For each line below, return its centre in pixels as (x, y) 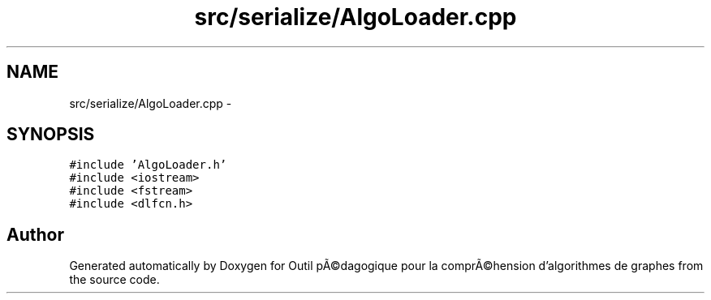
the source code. (114, 280)
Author (35, 234)
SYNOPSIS (51, 135)
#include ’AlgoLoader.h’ (148, 165)
